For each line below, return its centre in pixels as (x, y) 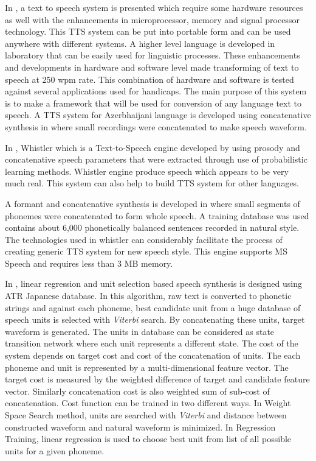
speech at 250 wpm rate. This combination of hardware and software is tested (149, 79)
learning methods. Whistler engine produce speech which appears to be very (147, 171)
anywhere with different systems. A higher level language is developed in (140, 43)
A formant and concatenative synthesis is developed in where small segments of (153, 203)
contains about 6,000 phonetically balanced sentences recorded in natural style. (152, 227)
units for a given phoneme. (55, 450)
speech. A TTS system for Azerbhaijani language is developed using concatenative (158, 115)
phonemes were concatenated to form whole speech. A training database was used (157, 215)
